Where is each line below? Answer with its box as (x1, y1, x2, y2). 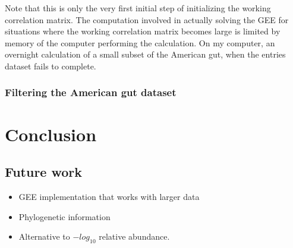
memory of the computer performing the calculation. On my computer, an (5, 36, 275, 49)
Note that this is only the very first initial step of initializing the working (5, 2, 271, 14)
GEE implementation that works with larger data (18, 190, 200, 202)
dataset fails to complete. (5, 59, 96, 72)
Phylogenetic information (18, 210, 111, 222)
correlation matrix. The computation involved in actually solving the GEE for (5, 13, 289, 26)
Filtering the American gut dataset (5, 85, 177, 100)
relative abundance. (99, 230, 170, 243)
